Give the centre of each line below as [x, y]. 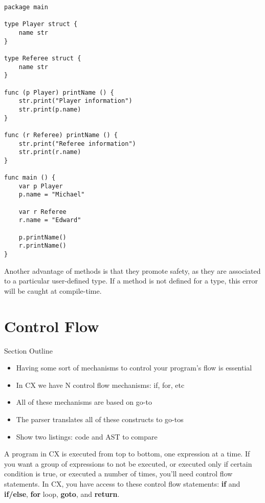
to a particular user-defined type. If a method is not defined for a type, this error [131, 281]
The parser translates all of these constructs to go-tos [100, 419]
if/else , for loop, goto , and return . [62, 494]
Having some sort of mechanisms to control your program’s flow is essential [134, 368]
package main [26, 7]
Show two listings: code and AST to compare [87, 436]
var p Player [41, 186]
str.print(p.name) [50, 109]
